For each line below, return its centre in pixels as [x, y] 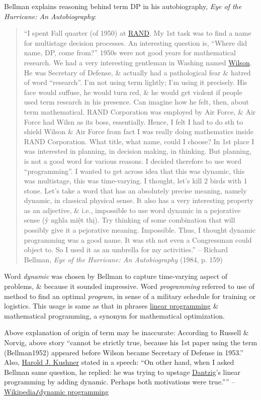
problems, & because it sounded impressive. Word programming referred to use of [129, 286]
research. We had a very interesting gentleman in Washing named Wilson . [138, 62]
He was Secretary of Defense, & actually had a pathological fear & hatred [137, 72]
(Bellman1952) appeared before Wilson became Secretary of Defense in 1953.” [124, 352]
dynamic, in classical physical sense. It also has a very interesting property [139, 200]
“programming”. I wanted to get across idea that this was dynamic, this [134, 171]
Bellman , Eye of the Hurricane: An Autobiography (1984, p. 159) [123, 259]
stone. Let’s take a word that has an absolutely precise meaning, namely [135, 190]
